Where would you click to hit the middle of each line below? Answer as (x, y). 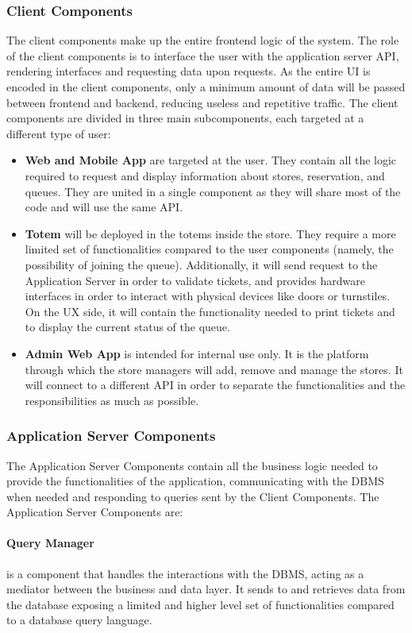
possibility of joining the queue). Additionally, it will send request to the (201, 264)
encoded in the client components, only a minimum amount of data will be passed (206, 87)
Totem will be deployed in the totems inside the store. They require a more (210, 233)
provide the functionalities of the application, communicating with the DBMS (195, 481)
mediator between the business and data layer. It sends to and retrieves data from (206, 589)
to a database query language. (79, 620)
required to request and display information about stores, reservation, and (205, 175)
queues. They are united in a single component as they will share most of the (213, 191)
